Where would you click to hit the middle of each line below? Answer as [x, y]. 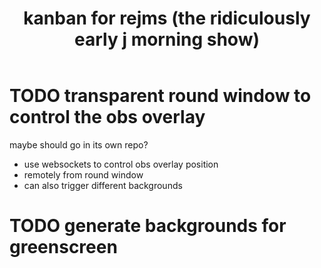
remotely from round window [83, 174]
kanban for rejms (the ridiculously [167, 18]
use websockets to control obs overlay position [121, 164]
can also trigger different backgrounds [103, 185]
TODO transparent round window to [160, 96]
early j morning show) [167, 39]
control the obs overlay [107, 117]
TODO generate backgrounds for [148, 226]
